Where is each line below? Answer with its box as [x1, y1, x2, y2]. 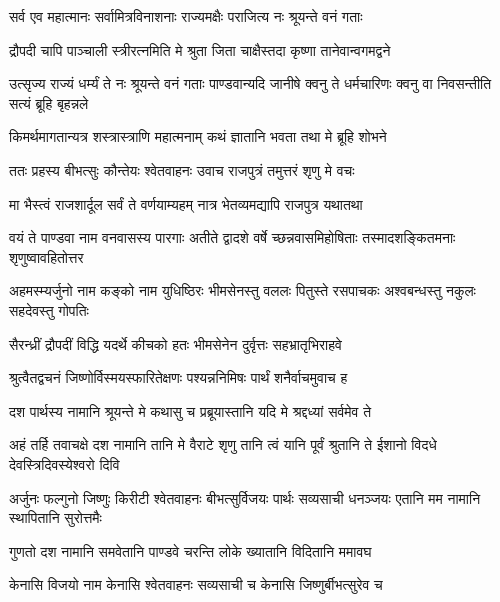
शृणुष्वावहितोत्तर [9, 246, 84, 267]
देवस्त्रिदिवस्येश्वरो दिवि [9, 453, 120, 474]
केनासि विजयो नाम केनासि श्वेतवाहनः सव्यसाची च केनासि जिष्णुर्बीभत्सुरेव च [9, 574, 383, 595]
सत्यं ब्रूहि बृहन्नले [9, 92, 89, 113]
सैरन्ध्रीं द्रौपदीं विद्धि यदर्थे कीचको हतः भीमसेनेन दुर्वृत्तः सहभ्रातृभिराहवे [9, 333, 342, 354]
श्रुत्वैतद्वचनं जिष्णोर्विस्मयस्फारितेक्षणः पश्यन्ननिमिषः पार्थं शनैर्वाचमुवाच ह [9, 367, 348, 388]
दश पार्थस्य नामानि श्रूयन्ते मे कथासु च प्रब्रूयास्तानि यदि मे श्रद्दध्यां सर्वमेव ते [9, 400, 372, 421]
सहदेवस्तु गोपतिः [9, 299, 89, 320]
